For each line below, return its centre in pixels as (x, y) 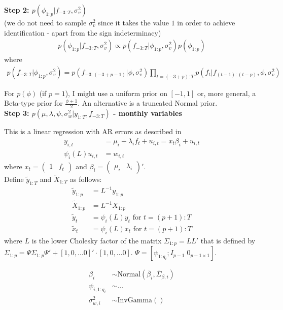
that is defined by (228, 240)
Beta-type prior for (33, 103)
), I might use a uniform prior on (116, 93)
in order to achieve (206, 22)
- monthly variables (148, 113)
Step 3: (17, 113)
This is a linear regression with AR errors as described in (93, 131)
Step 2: (17, 10)
